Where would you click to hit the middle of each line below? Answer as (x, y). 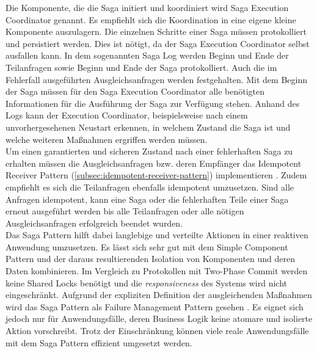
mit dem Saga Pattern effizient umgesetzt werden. (99, 342)
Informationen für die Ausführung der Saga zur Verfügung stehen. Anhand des (153, 103)
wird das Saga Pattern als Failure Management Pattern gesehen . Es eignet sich (155, 306)
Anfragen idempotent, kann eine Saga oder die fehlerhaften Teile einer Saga (147, 199)
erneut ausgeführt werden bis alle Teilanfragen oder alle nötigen (125, 211)
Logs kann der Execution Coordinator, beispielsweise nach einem (127, 115)
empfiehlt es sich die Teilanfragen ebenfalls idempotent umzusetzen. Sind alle (150, 187)
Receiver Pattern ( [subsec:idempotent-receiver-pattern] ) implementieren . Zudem (156, 175)
